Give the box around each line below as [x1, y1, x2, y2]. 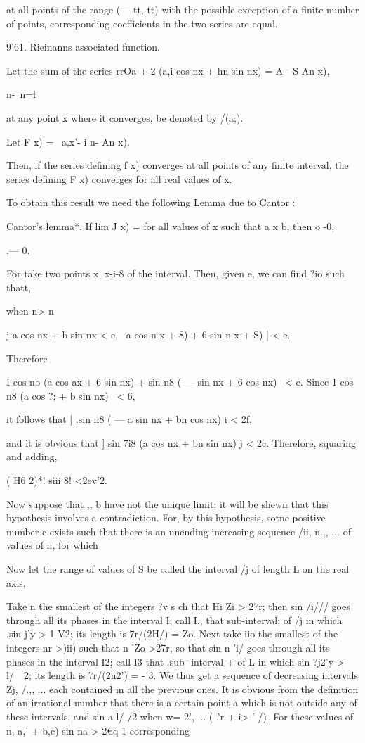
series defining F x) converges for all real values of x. [6, 171, 232, 186]
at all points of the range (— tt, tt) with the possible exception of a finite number [6, 2, 359, 16]
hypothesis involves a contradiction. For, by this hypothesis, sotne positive [6, 510, 326, 525]
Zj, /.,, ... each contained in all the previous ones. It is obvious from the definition [6, 681, 359, 696]
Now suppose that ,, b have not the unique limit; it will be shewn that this [6, 496, 328, 511]
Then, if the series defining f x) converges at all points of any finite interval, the [6, 158, 349, 172]
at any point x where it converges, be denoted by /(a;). [6, 110, 244, 125]
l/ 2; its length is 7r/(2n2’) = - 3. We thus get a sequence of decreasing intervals [6, 668, 359, 682]
